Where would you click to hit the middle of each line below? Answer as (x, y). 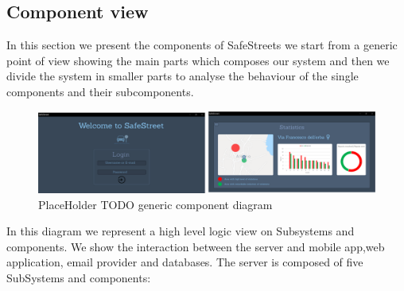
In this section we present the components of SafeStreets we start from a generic (202, 45)
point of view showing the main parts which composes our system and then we (198, 60)
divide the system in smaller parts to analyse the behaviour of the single (183, 76)
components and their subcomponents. (100, 91)
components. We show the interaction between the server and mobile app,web (196, 246)
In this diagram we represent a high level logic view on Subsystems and (181, 231)
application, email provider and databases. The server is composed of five (185, 262)
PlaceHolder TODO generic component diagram (155, 204)
